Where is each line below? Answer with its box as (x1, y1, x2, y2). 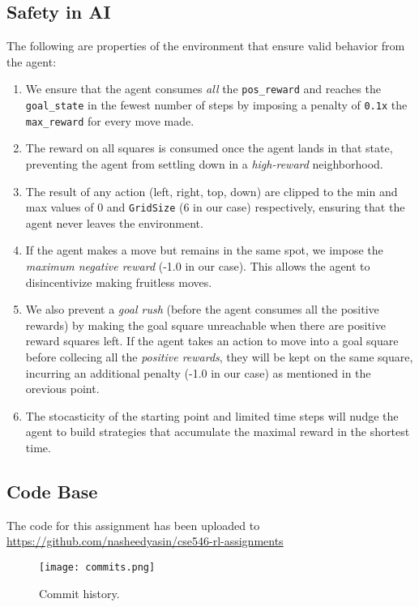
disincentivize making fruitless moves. (25, 273, 212, 290)
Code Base (6, 478, 98, 503)
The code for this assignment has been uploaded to (6, 516, 260, 533)
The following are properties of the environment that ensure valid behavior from (6, 37, 405, 54)
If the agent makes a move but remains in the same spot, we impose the (25, 242, 383, 259)
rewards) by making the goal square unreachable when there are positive (25, 316, 386, 333)
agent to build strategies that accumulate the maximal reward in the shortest (25, 423, 410, 440)
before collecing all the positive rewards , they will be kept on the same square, (25, 348, 413, 365)
